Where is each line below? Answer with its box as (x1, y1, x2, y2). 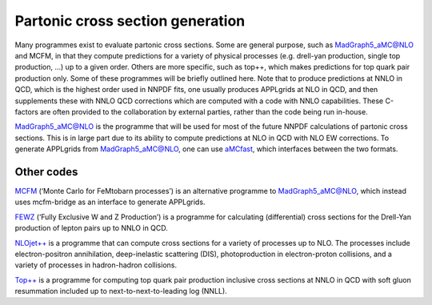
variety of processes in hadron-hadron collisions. (14, 260, 178, 270)
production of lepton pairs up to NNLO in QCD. (14, 223, 168, 233)
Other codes (14, 165, 78, 179)
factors (14, 106, 39, 116)
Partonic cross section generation (14, 12, 246, 30)
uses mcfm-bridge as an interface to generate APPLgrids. (14, 197, 206, 207)
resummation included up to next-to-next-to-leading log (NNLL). (14, 287, 227, 296)
